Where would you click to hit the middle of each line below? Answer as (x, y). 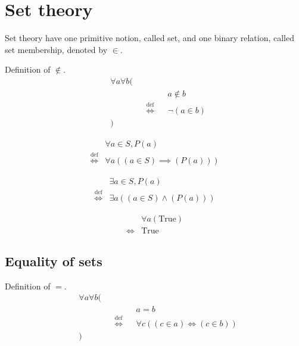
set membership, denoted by (56, 49)
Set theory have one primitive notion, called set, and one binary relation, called (149, 38)
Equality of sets (54, 261)
